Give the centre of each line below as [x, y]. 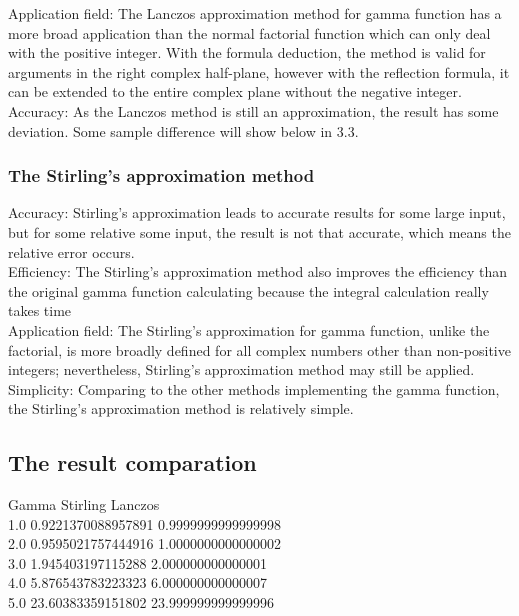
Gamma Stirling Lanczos [84, 504]
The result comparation [132, 462]
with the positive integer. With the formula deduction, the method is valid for [247, 52]
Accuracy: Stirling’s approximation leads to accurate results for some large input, [257, 212]
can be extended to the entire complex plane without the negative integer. [235, 91]
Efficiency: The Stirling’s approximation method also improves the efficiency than [258, 271]
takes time [40, 310]
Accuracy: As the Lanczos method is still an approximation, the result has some [253, 110]
